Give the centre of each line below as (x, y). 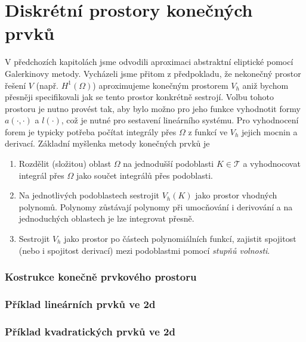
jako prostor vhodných (236, 195)
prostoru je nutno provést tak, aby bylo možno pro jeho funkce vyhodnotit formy (153, 108)
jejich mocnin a (270, 131)
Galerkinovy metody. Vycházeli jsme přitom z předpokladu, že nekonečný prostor (153, 73)
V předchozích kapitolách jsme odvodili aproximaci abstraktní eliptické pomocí (149, 62)
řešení (16, 85)
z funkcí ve (208, 131)
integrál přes (41, 175)
